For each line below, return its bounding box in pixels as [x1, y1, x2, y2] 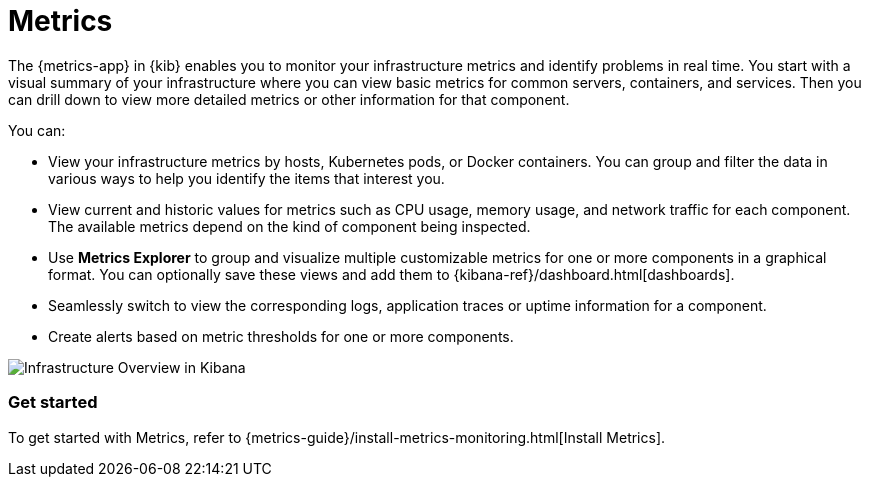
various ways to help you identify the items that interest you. [48, 169, 445, 187]
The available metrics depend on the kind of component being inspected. [48, 217, 531, 235]
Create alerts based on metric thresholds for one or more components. [48, 327, 514, 345]
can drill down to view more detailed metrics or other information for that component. [8, 90, 570, 108]
